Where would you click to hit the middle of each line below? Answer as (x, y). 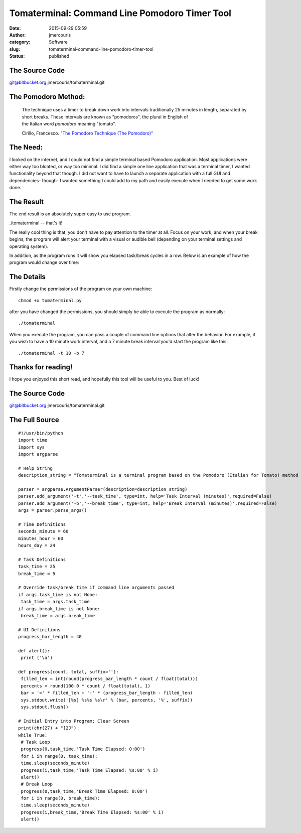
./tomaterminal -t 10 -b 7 (51, 353)
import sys (32, 447)
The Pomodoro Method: (47, 97)
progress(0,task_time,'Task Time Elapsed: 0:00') (83, 749)
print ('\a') (37, 658)
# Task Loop (35, 742)
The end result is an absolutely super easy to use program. (70, 214)
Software (58, 42)
